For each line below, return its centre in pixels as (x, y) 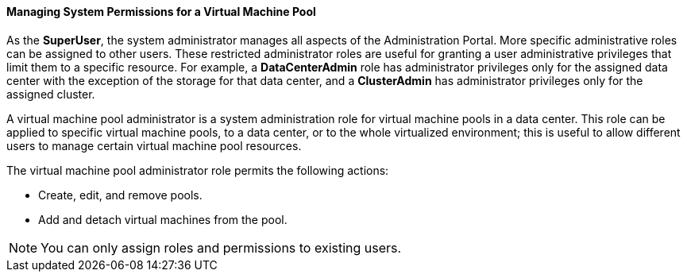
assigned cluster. (51, 94)
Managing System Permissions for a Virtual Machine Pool (161, 12)
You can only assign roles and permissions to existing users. (221, 247)
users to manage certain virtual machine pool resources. (154, 145)
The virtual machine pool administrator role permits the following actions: (198, 170)
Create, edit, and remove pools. (120, 195)
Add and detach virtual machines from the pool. (163, 219)
